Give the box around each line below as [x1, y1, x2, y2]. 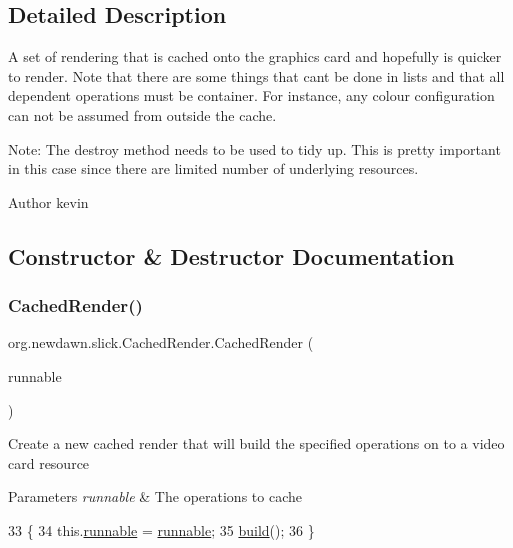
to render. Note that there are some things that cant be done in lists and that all [8, 65, 505, 86]
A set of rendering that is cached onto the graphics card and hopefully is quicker [8, 46, 502, 67]
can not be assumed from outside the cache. [8, 104, 277, 125]
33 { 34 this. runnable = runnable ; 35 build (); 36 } [8, 519, 315, 540]
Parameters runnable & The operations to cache [8, 486, 302, 507]
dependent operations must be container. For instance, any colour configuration [8, 85, 495, 106]
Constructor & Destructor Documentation [8, 240, 455, 271]
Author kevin [8, 191, 89, 212]
